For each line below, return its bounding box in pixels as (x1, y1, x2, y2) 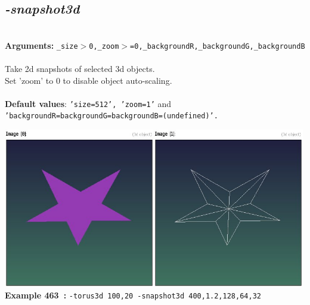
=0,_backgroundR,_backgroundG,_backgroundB (130, 42, 305, 51)
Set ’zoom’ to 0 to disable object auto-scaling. (5, 74, 172, 86)
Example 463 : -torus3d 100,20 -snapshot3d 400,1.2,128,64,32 (5, 289, 261, 301)
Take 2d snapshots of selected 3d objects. (5, 62, 155, 75)
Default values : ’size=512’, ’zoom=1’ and (5, 97, 172, 109)
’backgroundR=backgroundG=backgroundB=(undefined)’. (5, 112, 218, 121)
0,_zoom (89, 42, 119, 51)
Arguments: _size (5, 39, 78, 51)
